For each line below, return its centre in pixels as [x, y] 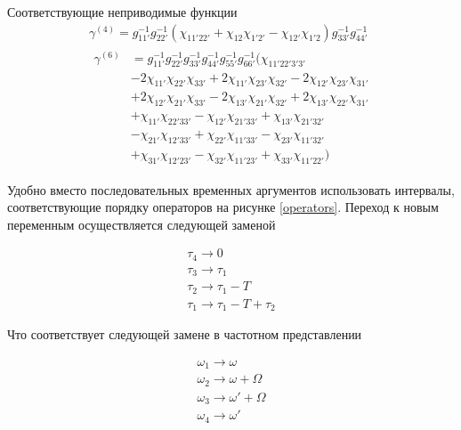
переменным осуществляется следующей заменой [142, 224]
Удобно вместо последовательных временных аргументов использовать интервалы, [231, 189]
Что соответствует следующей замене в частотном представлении [185, 334]
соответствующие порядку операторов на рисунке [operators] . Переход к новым [223, 207]
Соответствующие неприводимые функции [122, 12]
